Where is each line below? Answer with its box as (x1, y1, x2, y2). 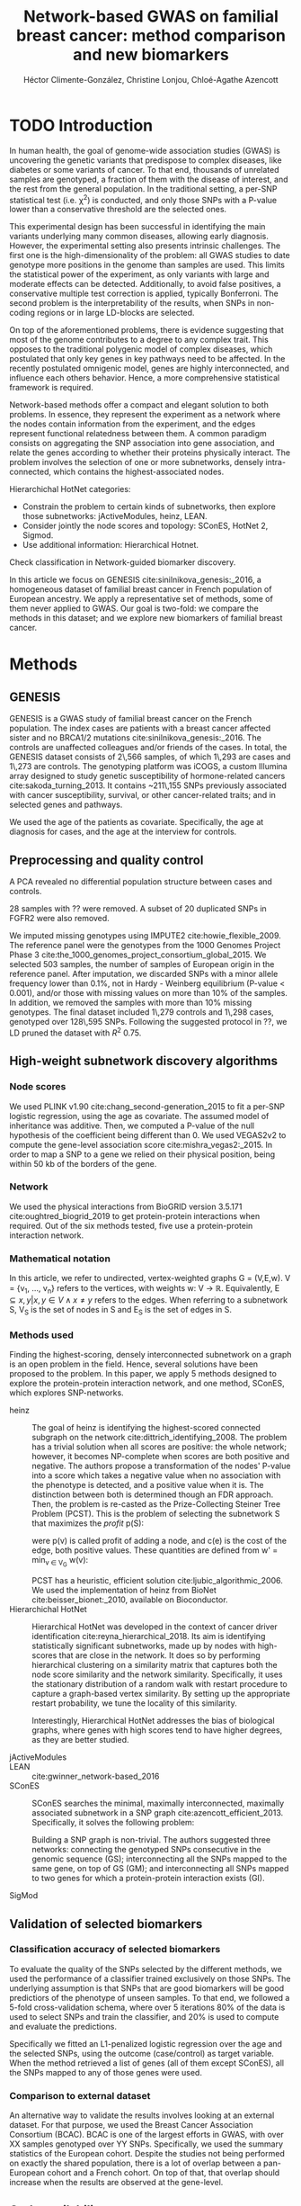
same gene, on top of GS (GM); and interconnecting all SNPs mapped (31, 1863, 289, 1874)
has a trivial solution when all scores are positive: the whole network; (31, 1441, 288, 1452)
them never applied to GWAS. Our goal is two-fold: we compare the (9, 603, 259, 614)
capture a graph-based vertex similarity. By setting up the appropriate (31, 1689, 290, 1699)
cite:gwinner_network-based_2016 (31, 1771, 160, 1782)
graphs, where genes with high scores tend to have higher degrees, (31, 1725, 283, 1735)
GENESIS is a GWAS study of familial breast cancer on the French (9, 713, 252, 724)
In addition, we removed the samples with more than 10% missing (9, 997, 252, 1009)
